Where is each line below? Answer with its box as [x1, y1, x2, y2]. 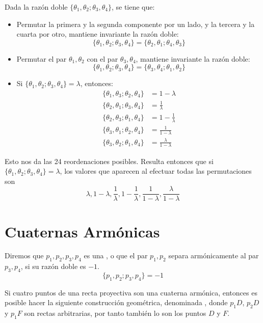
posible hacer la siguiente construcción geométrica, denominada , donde [5, 297, 228, 308]
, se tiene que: [111, 2, 155, 12]
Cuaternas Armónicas [5, 221, 160, 241]
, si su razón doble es [20, 261, 86, 272]
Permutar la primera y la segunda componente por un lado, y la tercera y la [16, 18, 255, 29]
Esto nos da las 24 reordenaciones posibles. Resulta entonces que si [5, 155, 214, 166]
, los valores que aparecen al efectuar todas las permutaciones [60, 166, 252, 176]
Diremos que [5, 250, 44, 261]
